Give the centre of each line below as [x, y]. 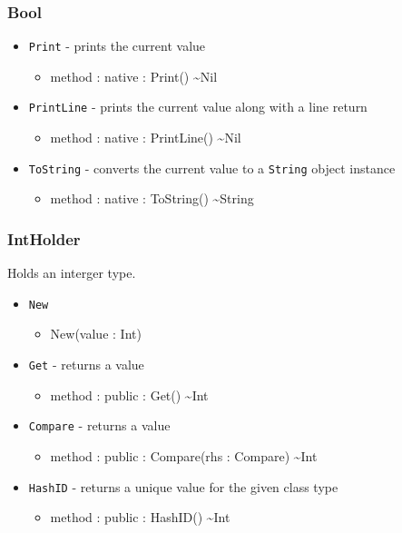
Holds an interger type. [72, 273]
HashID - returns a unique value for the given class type [183, 486]
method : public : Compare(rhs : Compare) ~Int [184, 455]
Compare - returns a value [99, 425]
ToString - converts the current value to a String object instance [212, 168]
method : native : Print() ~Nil [134, 76]
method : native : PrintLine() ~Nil [146, 138]
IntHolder [44, 238]
